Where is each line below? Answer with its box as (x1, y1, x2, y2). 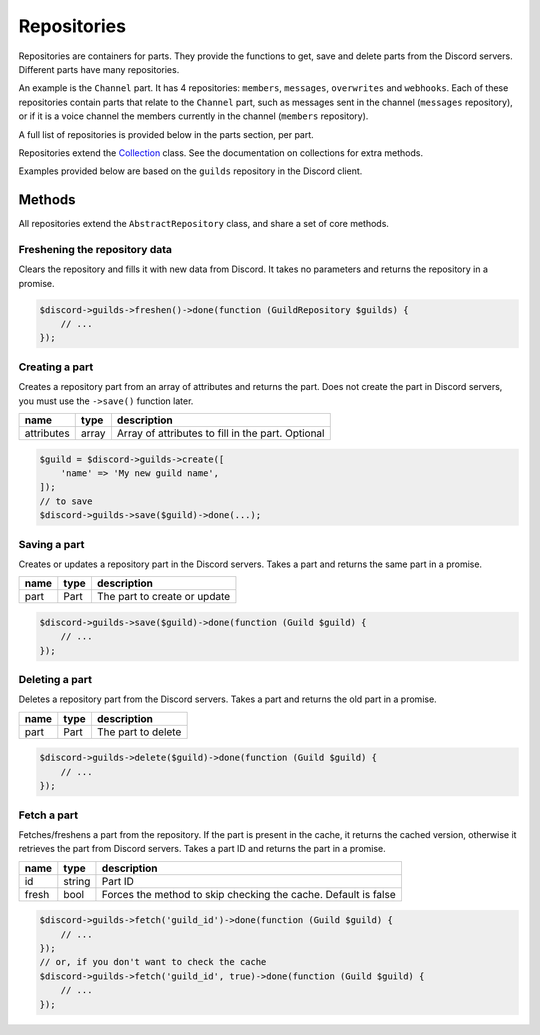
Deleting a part (18, 673, 92, 687)
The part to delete (96, 725, 182, 739)
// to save (39, 495, 93, 507)
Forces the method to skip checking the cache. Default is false (101, 887, 396, 901)
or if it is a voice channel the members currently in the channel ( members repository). (18, 110, 369, 122)
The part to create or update (96, 590, 231, 604)
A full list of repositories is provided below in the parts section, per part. (18, 128, 314, 140)
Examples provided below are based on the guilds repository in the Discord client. (18, 165, 363, 177)
